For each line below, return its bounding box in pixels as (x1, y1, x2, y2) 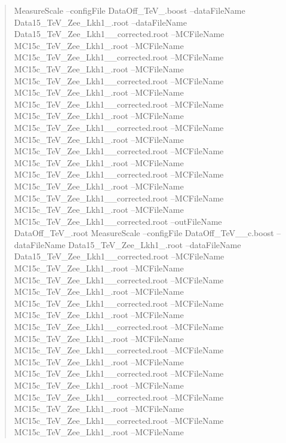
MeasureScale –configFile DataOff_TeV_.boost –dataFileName (14, 4, 245, 16)
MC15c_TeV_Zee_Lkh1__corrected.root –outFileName (14, 215, 222, 227)
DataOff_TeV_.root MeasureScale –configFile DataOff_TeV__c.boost (14, 227, 274, 239)
